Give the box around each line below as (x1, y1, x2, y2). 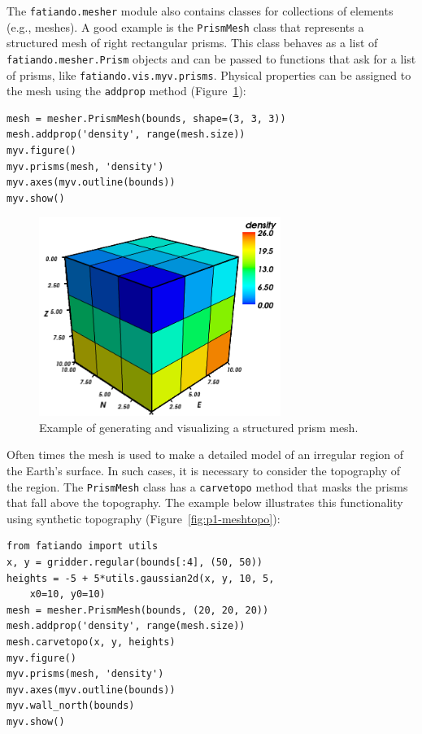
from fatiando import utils (7, 540, 159, 553)
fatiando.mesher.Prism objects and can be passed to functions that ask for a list (7, 50, 416, 67)
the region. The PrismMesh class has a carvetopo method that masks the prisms (7, 478, 408, 495)
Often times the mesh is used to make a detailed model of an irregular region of (7, 446, 404, 463)
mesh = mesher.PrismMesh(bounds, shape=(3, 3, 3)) (7, 112, 286, 125)
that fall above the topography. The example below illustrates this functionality (7, 494, 403, 511)
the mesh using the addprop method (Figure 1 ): (7, 82, 246, 99)
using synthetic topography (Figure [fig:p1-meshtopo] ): (7, 509, 281, 526)
